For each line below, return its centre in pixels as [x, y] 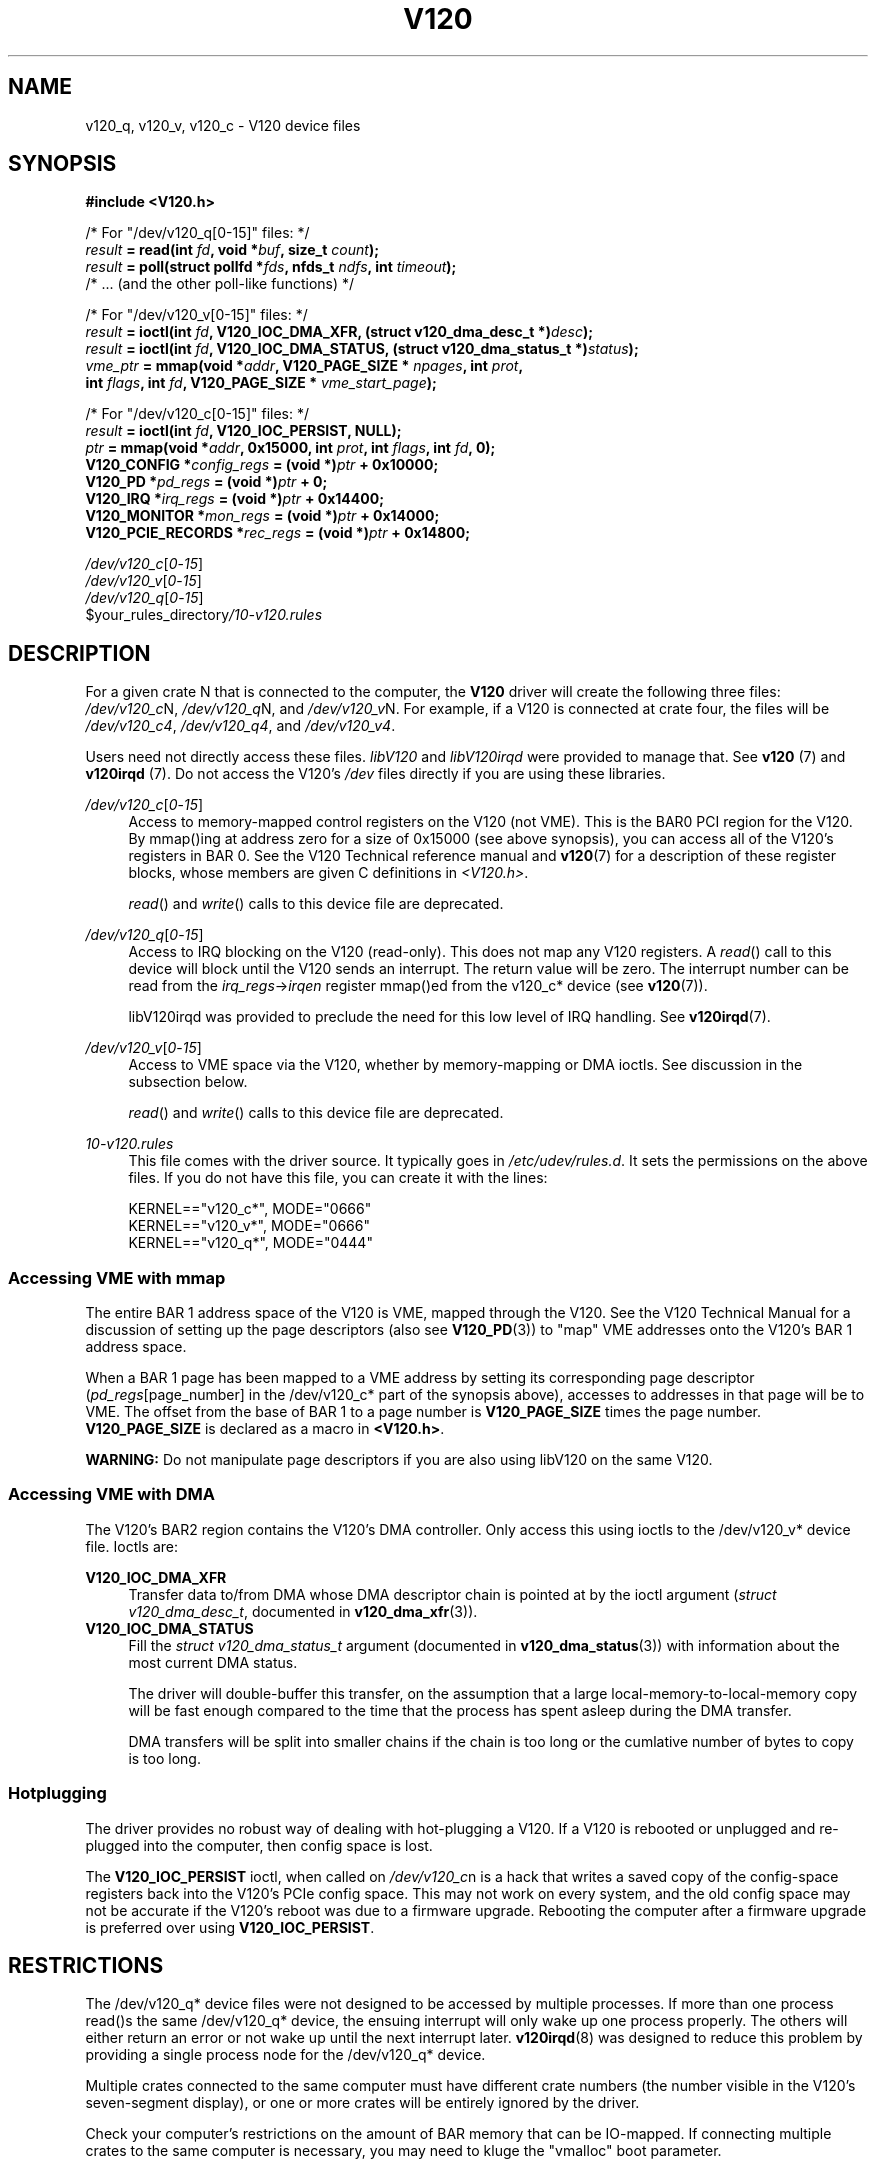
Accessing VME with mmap [117, 1277]
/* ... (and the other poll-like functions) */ [220, 284]
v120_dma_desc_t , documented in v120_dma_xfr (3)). [303, 1611]
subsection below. [188, 1082]
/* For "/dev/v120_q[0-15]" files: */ [197, 233]
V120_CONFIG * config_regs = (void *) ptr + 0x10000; [262, 465]
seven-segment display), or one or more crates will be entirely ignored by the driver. [362, 2103]
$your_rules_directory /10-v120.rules [204, 615]
